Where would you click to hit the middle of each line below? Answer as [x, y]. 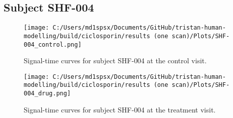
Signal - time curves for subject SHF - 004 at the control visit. [115, 61]
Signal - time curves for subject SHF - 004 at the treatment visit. [120, 109]
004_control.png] [53, 44]
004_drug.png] [47, 94]
